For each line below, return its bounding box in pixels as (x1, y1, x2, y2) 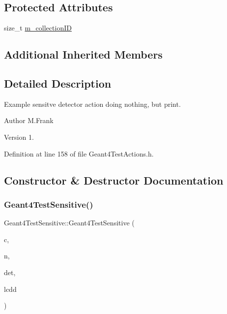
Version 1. (4, 131, 34, 142)
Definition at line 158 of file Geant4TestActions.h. (4, 148, 154, 158)
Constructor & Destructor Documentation (4, 172, 224, 188)
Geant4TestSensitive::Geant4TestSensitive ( (4, 218, 135, 228)
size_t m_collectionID (4, 23, 72, 33)
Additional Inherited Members (4, 47, 163, 62)
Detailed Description (4, 75, 112, 91)
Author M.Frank (4, 115, 54, 126)
